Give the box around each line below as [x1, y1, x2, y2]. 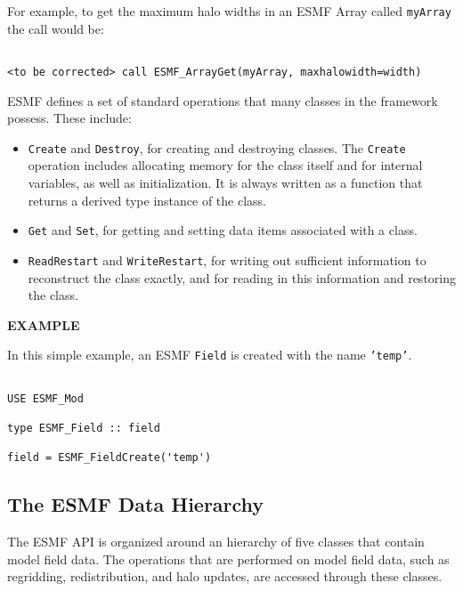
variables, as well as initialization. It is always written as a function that [28, 174, 423, 191]
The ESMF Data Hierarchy [7, 490, 264, 518]
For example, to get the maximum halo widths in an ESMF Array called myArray [7, 2, 451, 20]
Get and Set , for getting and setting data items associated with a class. [28, 221, 418, 239]
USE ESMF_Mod [7, 392, 84, 405]
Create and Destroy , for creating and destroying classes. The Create [28, 138, 406, 157]
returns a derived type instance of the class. [28, 190, 266, 209]
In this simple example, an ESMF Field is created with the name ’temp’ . [7, 345, 412, 364]
